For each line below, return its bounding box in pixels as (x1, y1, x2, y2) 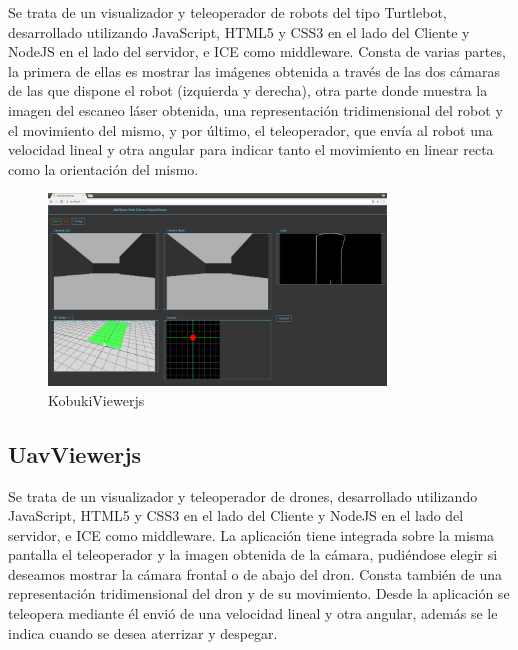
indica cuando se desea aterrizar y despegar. (8, 622, 278, 643)
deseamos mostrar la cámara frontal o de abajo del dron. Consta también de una (8, 563, 502, 584)
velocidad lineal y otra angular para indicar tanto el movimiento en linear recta (8, 139, 494, 160)
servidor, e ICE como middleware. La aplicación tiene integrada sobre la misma (8, 524, 495, 545)
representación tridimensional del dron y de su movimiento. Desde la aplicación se (8, 583, 510, 604)
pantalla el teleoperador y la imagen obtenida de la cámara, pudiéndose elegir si (8, 544, 498, 565)
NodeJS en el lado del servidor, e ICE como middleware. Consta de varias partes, (8, 41, 506, 62)
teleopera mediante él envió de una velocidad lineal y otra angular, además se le (8, 603, 498, 624)
